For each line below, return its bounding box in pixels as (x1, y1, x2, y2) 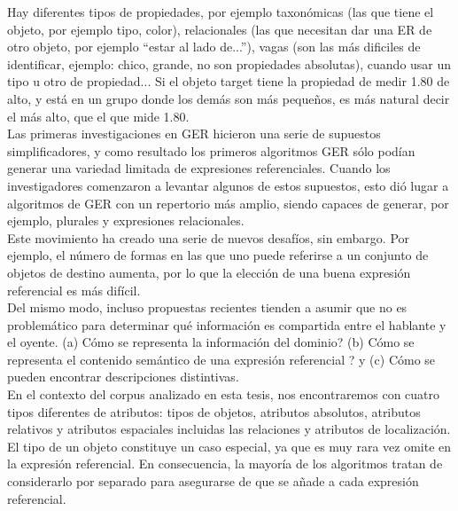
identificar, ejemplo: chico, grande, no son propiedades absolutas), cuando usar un (7, 54, 452, 73)
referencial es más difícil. (7, 280, 141, 299)
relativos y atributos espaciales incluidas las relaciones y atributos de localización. (7, 420, 451, 438)
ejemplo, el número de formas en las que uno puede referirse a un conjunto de (7, 246, 429, 264)
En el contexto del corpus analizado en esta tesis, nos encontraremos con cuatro (7, 385, 440, 404)
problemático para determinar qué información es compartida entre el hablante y (7, 315, 446, 334)
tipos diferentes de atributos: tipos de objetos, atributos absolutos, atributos (7, 402, 421, 421)
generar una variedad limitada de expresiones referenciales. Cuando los (7, 159, 391, 177)
